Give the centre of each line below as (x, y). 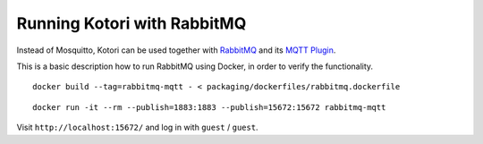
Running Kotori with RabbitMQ (131, 23)
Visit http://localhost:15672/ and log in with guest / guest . (137, 127)
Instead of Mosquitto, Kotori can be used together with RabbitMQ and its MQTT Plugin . (176, 50)
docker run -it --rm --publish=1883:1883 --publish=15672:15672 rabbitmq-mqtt (209, 107)
